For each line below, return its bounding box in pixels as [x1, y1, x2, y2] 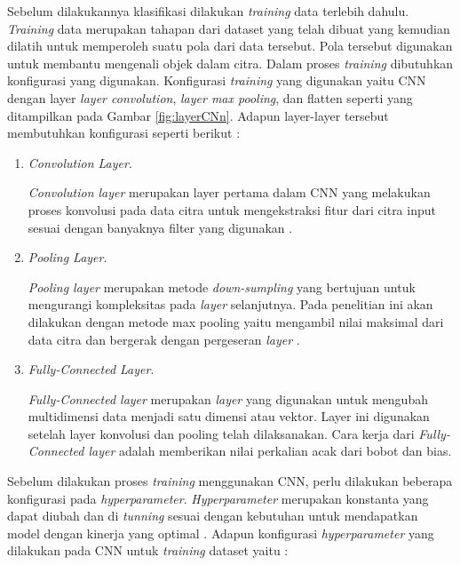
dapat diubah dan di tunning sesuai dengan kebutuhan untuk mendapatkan [7, 506, 418, 525]
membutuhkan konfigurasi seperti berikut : [7, 123, 241, 142]
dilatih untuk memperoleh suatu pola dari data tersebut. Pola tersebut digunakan [7, 36, 453, 55]
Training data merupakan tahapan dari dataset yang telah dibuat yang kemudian [7, 19, 450, 37]
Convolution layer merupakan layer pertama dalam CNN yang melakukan [28, 183, 431, 202]
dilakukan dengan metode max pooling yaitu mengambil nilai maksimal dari [28, 312, 444, 330]
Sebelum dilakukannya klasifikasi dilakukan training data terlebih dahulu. [7, 2, 409, 20]
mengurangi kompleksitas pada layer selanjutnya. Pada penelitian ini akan [28, 295, 433, 314]
